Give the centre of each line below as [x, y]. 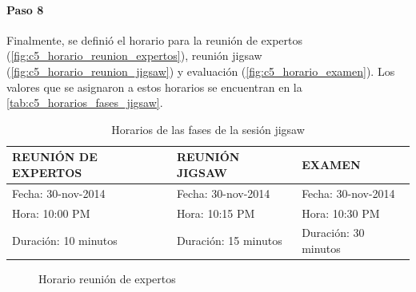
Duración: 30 [333, 233]
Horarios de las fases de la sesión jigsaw [208, 129]
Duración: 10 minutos [65, 241]
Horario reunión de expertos [107, 279]
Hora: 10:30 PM [341, 213]
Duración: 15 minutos [229, 241]
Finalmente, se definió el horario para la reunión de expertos [155, 39]
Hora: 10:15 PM [216, 213]
